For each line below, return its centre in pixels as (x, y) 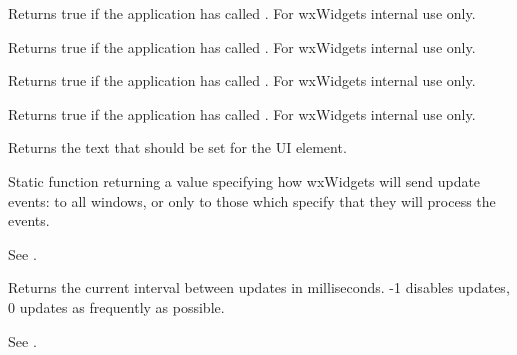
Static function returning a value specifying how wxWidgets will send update (244, 180)
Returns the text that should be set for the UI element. (177, 147)
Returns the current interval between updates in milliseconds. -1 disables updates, (259, 287)
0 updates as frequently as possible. (116, 306)
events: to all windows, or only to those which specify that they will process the (252, 200)
